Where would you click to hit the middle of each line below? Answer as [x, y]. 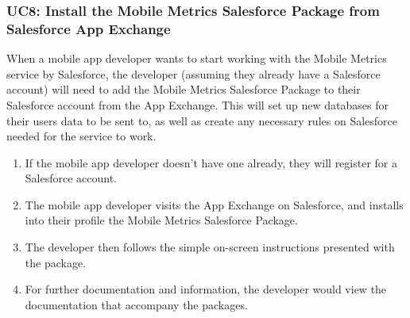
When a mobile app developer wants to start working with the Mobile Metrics [197, 58]
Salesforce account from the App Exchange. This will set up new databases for [197, 104]
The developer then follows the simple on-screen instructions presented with [210, 247]
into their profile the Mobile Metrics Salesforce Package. [161, 220]
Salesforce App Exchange [89, 28]
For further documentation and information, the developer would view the [206, 289]
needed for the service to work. [81, 136]
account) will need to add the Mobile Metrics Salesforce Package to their [184, 89]
